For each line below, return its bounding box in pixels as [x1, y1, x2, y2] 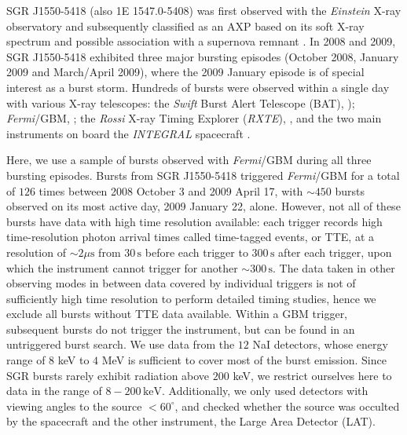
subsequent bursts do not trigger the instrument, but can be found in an [6, 320, 355, 337]
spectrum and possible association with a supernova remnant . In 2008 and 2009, [6, 33, 396, 49]
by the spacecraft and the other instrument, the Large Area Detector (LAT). [6, 413, 376, 430]
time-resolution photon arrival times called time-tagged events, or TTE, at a [6, 228, 374, 245]
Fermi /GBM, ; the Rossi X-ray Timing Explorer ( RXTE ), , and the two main [6, 110, 382, 126]
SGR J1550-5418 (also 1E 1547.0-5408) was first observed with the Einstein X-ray [6, 2, 401, 18]
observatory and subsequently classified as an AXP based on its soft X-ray [6, 17, 365, 34]
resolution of [6, 243, 66, 260]
